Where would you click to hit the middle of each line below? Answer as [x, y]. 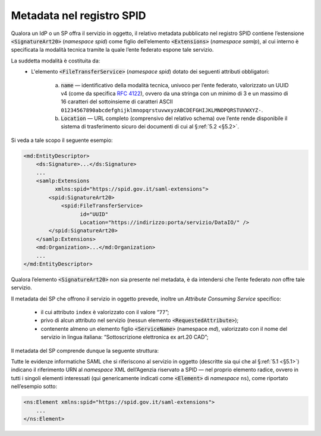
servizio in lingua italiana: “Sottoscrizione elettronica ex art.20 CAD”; [125, 337]
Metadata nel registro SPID [78, 15]
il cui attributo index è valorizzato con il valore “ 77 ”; [105, 312]
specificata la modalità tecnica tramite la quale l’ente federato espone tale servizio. [112, 50]
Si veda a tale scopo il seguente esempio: [62, 140]
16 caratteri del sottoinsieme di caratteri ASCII [117, 102]
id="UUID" [94, 214]
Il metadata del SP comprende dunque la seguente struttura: [85, 350]
